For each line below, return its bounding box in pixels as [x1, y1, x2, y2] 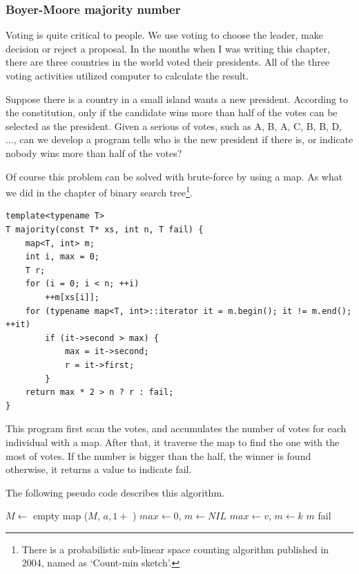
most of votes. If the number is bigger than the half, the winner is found [6, 448, 311, 463]
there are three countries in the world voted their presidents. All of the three [6, 55, 330, 69]
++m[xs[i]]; [45, 292, 100, 302]
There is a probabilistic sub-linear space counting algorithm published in [21, 541, 329, 556]
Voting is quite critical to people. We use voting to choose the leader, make [6, 28, 323, 42]
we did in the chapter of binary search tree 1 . [6, 183, 193, 199]
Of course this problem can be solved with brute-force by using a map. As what [6, 169, 343, 183]
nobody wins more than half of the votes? [6, 145, 182, 160]
